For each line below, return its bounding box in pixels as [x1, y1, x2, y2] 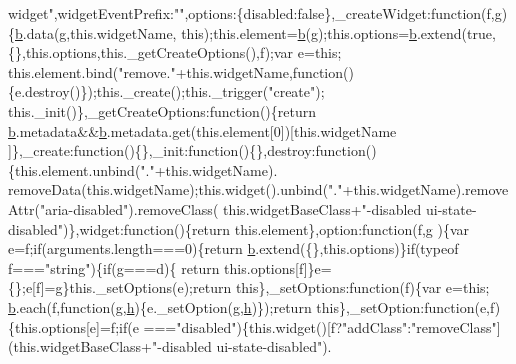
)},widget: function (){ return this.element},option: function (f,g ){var [63, 218, 470, 239]
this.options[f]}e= [224, 257, 332, 278]
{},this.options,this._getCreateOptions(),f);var [8, 42, 294, 63]
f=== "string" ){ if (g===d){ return [8, 257, 220, 278]
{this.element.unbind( [8, 159, 141, 180]
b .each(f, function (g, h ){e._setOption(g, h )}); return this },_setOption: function [8, 296, 475, 317]
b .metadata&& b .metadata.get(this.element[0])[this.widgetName [8, 120, 397, 141]
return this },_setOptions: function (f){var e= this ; [192, 277, 490, 298]
